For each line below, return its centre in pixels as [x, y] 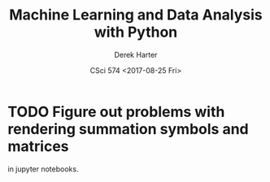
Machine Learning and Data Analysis [136, 15]
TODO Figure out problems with [116, 112]
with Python [136, 32]
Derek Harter [136, 54]
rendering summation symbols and [128, 129]
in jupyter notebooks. [43, 169]
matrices [39, 146]
